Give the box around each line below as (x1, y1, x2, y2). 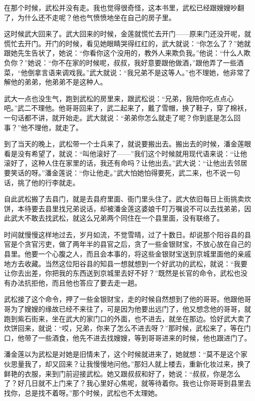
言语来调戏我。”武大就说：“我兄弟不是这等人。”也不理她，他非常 (41, 67, 244, 77)
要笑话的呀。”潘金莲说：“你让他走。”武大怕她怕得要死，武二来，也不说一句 (4, 167, 240, 177)
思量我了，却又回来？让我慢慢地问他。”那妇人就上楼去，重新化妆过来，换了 (10, 359, 251, 369)
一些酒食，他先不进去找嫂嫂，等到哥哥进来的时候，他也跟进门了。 (38, 332, 251, 343)
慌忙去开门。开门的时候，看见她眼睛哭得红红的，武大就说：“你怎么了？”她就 (4, 38, 251, 48)
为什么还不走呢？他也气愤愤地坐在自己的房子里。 (17, 12, 176, 22)
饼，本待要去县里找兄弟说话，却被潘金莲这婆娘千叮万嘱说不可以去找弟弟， (4, 203, 244, 213)
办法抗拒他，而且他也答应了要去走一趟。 (10, 277, 141, 287)
